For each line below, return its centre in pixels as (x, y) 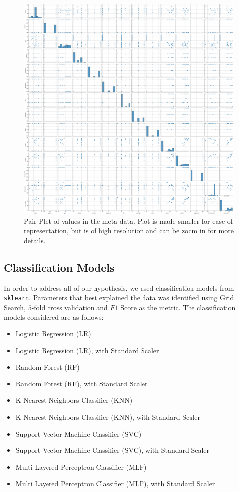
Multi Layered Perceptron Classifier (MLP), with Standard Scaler (115, 483)
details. (35, 240)
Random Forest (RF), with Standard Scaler (82, 383)
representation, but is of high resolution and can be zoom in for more (129, 231)
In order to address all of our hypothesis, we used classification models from (119, 288)
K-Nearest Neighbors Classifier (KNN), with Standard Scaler (108, 416)
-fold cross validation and (70, 307)
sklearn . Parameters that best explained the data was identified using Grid (119, 298)
